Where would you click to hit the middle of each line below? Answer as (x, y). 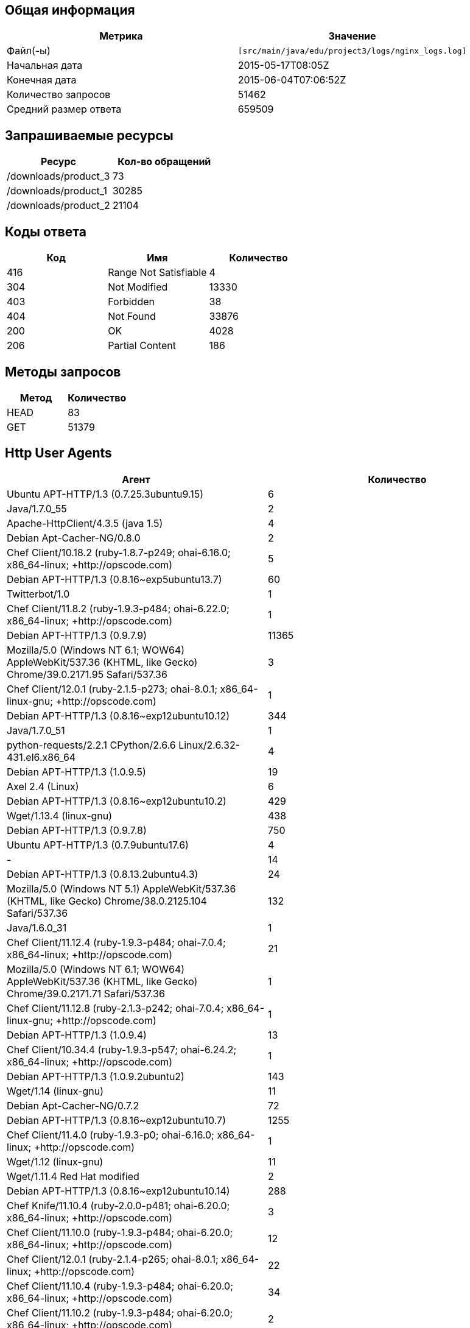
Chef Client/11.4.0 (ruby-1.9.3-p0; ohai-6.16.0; (110, 1135)
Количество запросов (59, 95)
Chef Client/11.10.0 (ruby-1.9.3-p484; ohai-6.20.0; (120, 1232)
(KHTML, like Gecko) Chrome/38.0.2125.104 (107, 901)
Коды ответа (46, 231)
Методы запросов (63, 372)
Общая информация (70, 10)
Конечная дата (42, 80)
